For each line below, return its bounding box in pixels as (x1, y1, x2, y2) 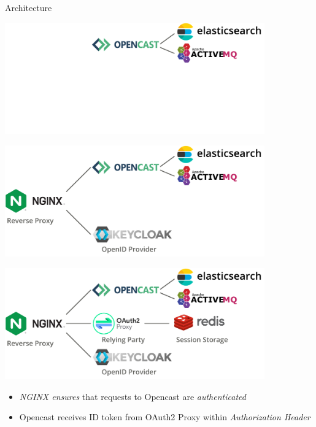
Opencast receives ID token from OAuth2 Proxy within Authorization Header (19, 410, 310, 423)
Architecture (5, 1, 52, 13)
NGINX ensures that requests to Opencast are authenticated (19, 390, 246, 402)
